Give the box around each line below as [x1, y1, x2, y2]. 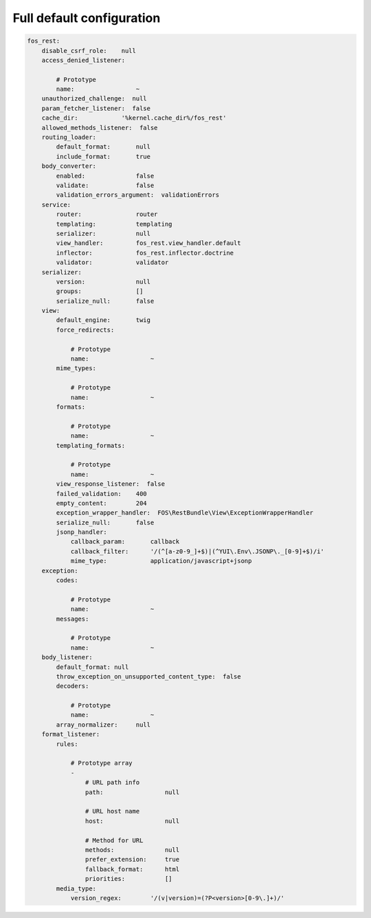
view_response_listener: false [56, 480, 165, 488]
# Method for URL [85, 836, 144, 844]
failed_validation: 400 [56, 489, 147, 498]
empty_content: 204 [56, 499, 147, 507]
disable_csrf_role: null [41, 47, 137, 54]
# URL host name [85, 807, 140, 815]
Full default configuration [12, 10, 161, 25]
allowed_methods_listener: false [41, 124, 158, 131]
